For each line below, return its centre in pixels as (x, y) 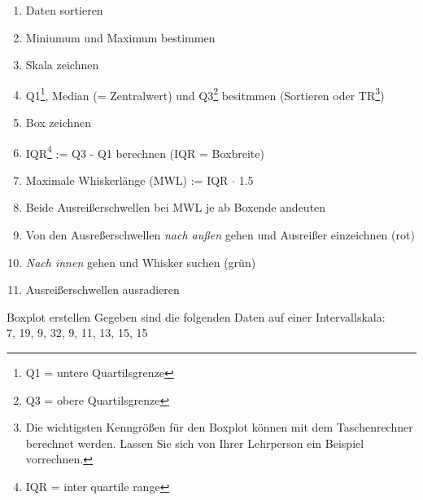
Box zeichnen (59, 123)
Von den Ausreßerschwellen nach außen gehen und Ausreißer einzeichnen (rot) (220, 235)
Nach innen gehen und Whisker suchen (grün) (141, 262)
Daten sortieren (64, 10)
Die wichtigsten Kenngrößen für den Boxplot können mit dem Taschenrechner (219, 427)
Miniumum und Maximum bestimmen (120, 37)
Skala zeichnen (62, 65)
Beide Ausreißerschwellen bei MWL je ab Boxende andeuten (176, 207)
